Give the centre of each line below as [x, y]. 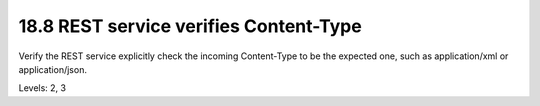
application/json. [52, 69]
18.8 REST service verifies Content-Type [190, 26]
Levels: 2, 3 [42, 88]
